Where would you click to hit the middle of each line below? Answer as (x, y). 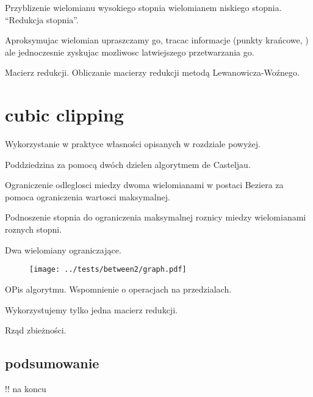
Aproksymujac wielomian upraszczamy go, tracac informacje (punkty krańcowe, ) (157, 40)
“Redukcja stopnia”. (42, 19)
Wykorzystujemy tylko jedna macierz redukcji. (91, 309)
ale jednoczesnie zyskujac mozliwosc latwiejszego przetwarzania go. (130, 52)
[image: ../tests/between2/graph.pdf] (108, 270)
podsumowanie (52, 363)
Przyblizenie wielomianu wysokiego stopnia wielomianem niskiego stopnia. (143, 7)
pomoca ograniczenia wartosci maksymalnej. (88, 196)
